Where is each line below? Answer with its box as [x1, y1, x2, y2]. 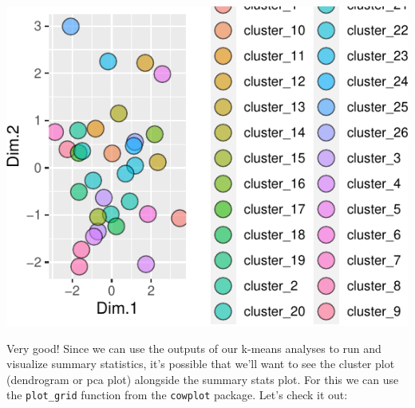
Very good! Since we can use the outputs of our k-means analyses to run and [6, 339, 381, 356]
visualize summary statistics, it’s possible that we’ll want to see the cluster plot [6, 355, 395, 372]
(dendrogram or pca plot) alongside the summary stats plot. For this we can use [6, 370, 399, 387]
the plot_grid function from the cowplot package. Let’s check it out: [6, 386, 348, 403]
